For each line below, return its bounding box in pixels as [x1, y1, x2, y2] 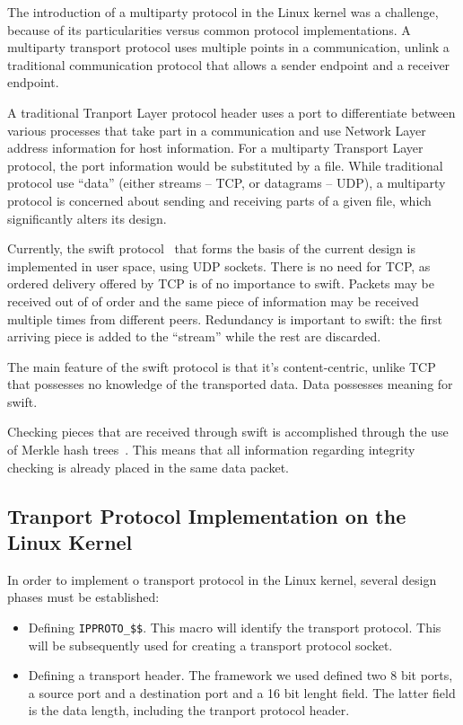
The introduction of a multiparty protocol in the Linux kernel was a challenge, [7, 3, 439, 21]
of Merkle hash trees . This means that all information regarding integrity [7, 440, 415, 459]
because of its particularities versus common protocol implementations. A [7, 20, 411, 39]
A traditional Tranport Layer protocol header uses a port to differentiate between [7, 102, 456, 121]
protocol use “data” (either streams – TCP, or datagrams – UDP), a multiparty [7, 173, 446, 192]
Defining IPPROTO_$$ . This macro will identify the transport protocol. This [28, 618, 441, 637]
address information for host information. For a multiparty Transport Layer [7, 138, 424, 157]
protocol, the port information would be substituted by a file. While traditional [7, 155, 443, 174]
